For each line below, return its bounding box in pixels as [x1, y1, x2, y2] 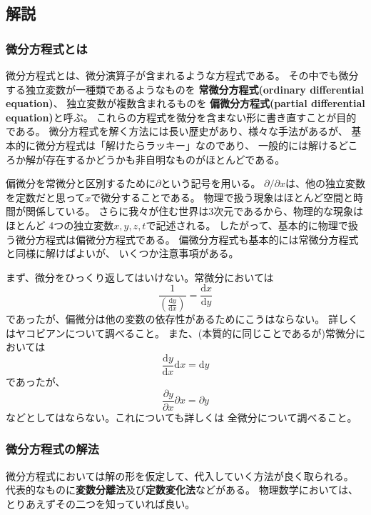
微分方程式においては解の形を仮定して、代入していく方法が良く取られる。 [6, 468, 354, 483]
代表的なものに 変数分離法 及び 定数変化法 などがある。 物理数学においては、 [6, 482, 358, 497]
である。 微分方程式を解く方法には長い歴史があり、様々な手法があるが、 [6, 124, 348, 139]
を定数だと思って [6, 189, 86, 204]
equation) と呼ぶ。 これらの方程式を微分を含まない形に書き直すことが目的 [6, 109, 357, 124]
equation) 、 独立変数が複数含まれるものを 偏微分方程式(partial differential [6, 96, 365, 111]
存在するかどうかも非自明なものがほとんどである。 [45, 151, 285, 166]
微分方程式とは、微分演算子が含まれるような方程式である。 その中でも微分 [6, 68, 359, 82]
